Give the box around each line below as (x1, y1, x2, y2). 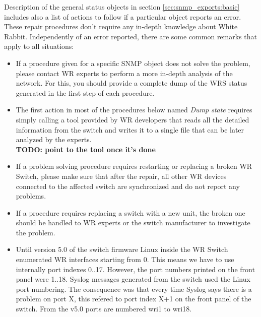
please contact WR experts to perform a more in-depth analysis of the (16, 68, 233, 78)
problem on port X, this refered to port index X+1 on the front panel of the (16, 293, 251, 304)
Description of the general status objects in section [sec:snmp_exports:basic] (4, 2, 240, 12)
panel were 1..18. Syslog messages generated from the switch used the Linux (16, 274, 250, 284)
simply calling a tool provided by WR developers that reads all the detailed (16, 114, 249, 124)
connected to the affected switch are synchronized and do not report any (16, 180, 240, 191)
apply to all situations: (4, 41, 74, 51)
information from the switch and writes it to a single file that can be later (16, 124, 244, 135)
